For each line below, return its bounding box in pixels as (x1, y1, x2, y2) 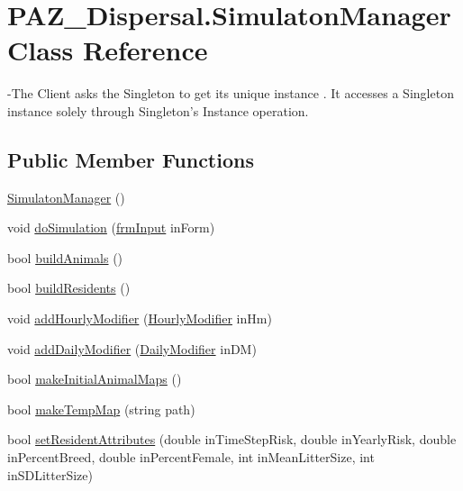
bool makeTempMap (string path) (7, 399, 195, 418)
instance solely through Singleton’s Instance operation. (7, 101, 309, 120)
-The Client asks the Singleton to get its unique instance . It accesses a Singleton (7, 84, 454, 103)
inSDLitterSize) (7, 465, 93, 484)
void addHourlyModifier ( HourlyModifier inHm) (7, 309, 272, 328)
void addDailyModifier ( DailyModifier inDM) (7, 339, 257, 358)
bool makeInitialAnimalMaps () (7, 369, 182, 388)
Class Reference (7, 32, 208, 68)
